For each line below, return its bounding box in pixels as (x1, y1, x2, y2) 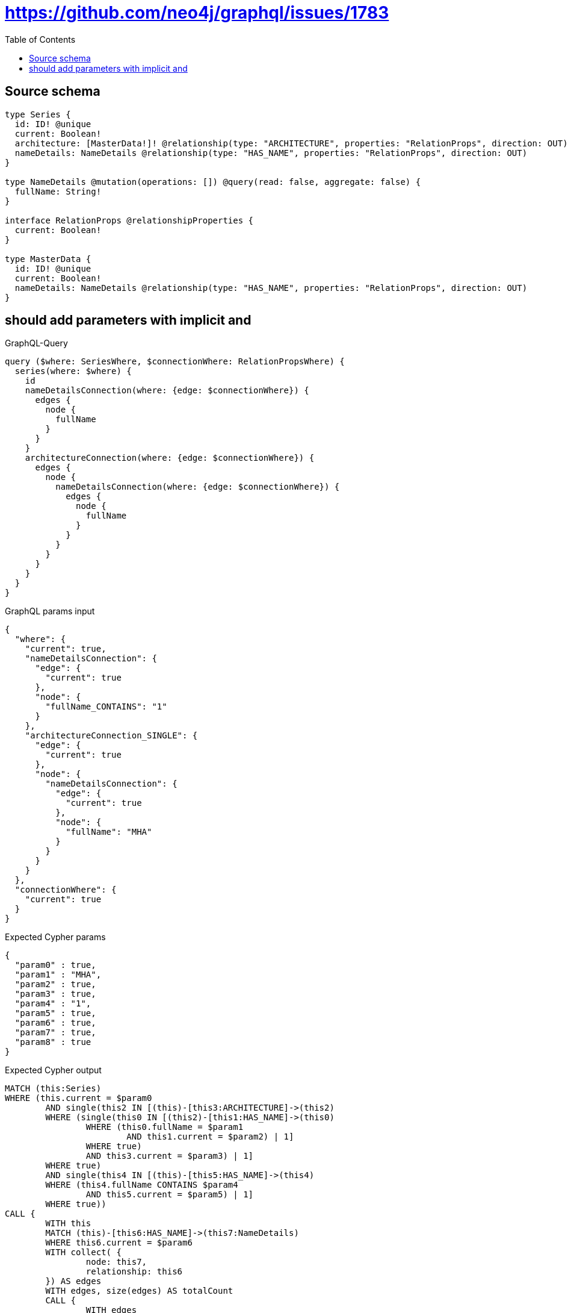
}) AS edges (45, 1276, 102, 1286)
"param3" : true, (14, 989, 96, 999)
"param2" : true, (14, 979, 96, 990)
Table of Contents (5, 34, 76, 45)
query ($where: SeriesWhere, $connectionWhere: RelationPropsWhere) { (5, 357, 345, 367)
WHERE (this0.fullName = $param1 (85, 1122, 244, 1132)
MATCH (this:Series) (5, 1084, 102, 1094)
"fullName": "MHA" (66, 827, 152, 837)
